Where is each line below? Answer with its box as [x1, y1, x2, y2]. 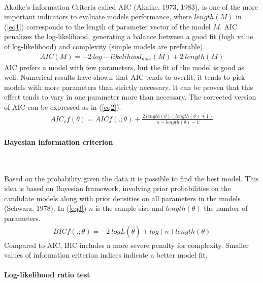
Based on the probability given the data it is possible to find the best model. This [4, 173, 259, 183]
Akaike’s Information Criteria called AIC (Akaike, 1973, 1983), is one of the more [4, 1, 258, 12]
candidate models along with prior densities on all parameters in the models [4, 193, 241, 203]
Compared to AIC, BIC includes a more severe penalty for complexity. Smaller [4, 239, 249, 250]
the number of [204, 203, 248, 213]
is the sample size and [95, 203, 163, 213]
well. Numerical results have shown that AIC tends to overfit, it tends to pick [4, 72, 245, 82]
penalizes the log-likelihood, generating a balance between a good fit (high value [4, 31, 253, 42]
